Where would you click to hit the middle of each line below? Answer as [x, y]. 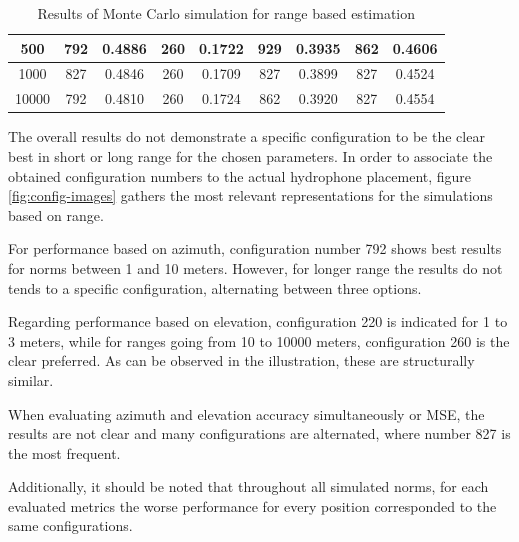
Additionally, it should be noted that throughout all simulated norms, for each [248, 486]
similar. [31, 379]
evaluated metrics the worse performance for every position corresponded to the [252, 505]
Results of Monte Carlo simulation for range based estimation [226, 13]
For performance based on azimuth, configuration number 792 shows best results [255, 248]
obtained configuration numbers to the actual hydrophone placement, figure [240, 175]
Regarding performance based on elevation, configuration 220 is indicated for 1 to [258, 321]
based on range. [56, 214]
